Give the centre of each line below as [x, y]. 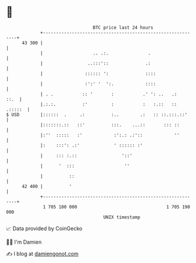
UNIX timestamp [122, 217]
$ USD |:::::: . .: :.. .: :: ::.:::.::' [97, 115]
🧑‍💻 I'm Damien [24, 242]
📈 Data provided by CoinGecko [44, 228]
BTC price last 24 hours [123, 28]
